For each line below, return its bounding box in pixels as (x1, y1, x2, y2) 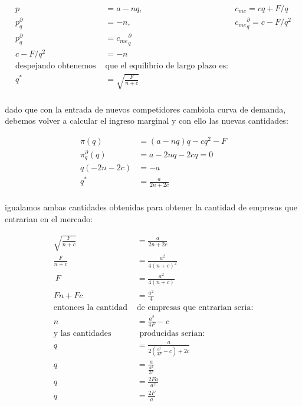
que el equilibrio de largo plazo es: (105, 61, 228, 70)
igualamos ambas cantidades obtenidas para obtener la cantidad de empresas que (5, 201, 298, 213)
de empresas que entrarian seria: (136, 303, 254, 312)
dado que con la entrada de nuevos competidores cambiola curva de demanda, (5, 103, 286, 115)
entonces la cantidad (53, 303, 127, 312)
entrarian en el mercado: (5, 212, 93, 225)
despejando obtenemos (15, 61, 96, 70)
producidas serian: (139, 329, 205, 338)
